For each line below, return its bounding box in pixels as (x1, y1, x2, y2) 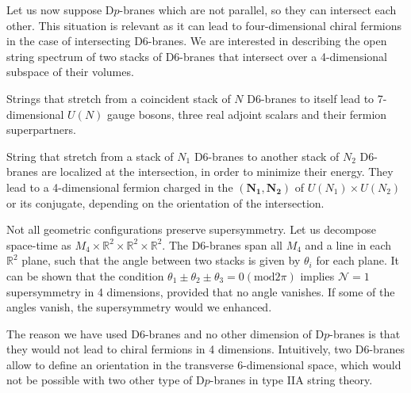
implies (300, 267, 335, 284)
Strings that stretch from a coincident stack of (6, 90, 231, 106)
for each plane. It (316, 252, 400, 269)
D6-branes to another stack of (194, 147, 340, 164)
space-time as (6, 236, 71, 253)
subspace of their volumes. (6, 63, 134, 80)
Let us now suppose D (6, 2, 114, 17)
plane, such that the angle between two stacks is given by (21, 252, 301, 269)
